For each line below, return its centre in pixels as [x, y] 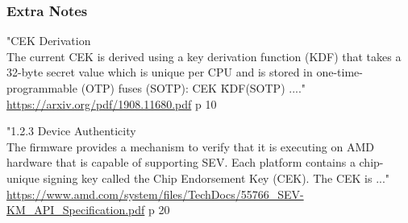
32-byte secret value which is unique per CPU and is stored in [160, 72]
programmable [42, 88]
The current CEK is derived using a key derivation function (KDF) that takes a [204, 56]
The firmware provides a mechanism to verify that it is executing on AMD [190, 146]
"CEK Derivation [49, 41]
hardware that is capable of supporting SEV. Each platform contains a [181, 162]
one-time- [339, 72]
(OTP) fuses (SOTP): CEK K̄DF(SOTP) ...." [194, 88]
